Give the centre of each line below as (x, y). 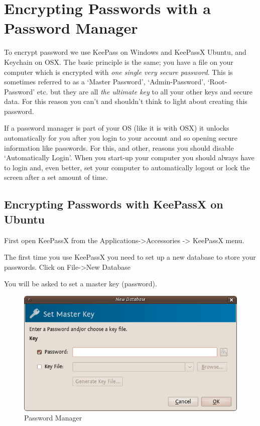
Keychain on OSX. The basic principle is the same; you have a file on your (119, 62)
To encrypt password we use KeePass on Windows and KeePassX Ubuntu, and (125, 52)
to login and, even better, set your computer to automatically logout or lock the (127, 167)
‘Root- (217, 82)
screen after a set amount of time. (56, 177)
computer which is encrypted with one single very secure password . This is (118, 72)
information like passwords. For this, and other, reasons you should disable (119, 147)
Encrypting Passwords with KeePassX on (114, 204)
